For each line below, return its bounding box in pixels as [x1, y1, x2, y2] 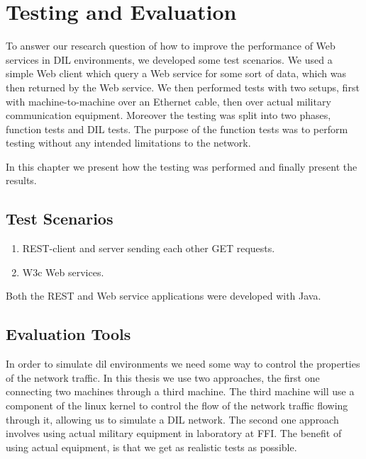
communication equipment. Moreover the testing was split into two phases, [6, 108, 331, 123]
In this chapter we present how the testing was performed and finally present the [6, 159, 357, 174]
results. [6, 173, 37, 188]
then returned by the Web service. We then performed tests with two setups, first [6, 79, 360, 94]
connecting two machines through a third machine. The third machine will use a [6, 384, 355, 399]
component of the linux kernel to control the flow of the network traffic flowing [6, 398, 348, 413]
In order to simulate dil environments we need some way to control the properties [6, 356, 360, 371]
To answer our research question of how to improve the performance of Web [6, 38, 335, 53]
